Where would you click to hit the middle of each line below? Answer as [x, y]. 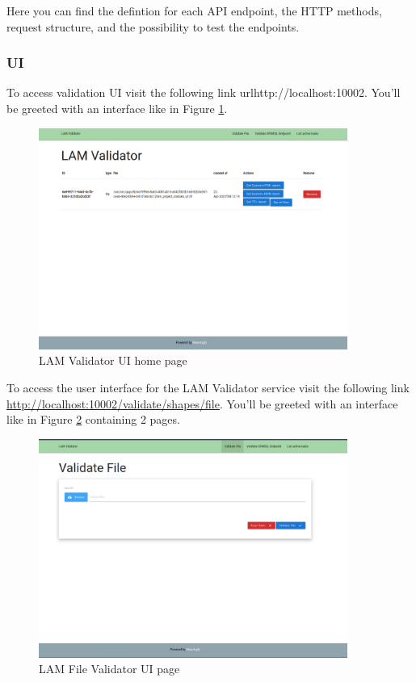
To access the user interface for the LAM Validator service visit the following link [208, 388]
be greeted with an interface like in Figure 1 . [117, 108]
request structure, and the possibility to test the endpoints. [153, 26]
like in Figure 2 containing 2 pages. [93, 419]
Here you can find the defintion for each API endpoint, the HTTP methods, [194, 10]
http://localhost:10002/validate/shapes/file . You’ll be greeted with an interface [202, 403]
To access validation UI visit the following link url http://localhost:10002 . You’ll [204, 92]
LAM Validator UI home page [113, 360]
